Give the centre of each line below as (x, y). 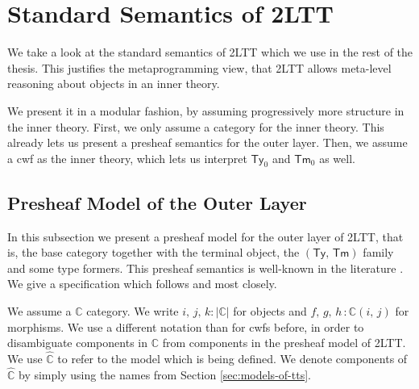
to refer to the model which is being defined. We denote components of (232, 359)
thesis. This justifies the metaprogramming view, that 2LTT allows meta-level (199, 67)
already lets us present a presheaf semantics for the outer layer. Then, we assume (207, 142)
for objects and (270, 311)
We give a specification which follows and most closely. (142, 284)
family (378, 252)
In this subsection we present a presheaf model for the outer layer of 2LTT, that (205, 236)
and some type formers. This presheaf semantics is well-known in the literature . (205, 268)
